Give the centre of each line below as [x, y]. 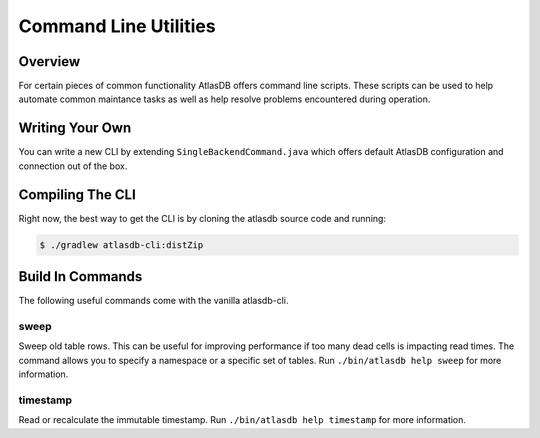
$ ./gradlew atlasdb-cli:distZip [121, 244]
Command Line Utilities [117, 26]
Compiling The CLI [77, 194]
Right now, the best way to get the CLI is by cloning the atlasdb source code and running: [202, 218]
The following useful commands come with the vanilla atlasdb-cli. [153, 301]
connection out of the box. [73, 166]
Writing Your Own [75, 128]
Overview [49, 61]
